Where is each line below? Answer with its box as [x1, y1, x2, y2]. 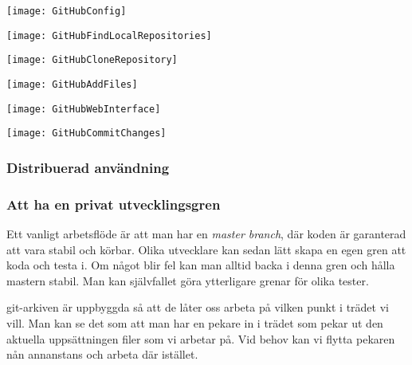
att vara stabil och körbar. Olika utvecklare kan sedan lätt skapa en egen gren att [6, 241, 406, 257]
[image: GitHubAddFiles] [6, 78, 138, 90]
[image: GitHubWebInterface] [6, 103, 161, 115]
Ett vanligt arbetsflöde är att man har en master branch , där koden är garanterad [6, 226, 406, 241]
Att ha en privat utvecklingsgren [6, 194, 221, 214]
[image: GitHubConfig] [6, 6, 127, 17]
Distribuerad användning [6, 157, 170, 177]
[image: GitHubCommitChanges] [6, 128, 167, 139]
